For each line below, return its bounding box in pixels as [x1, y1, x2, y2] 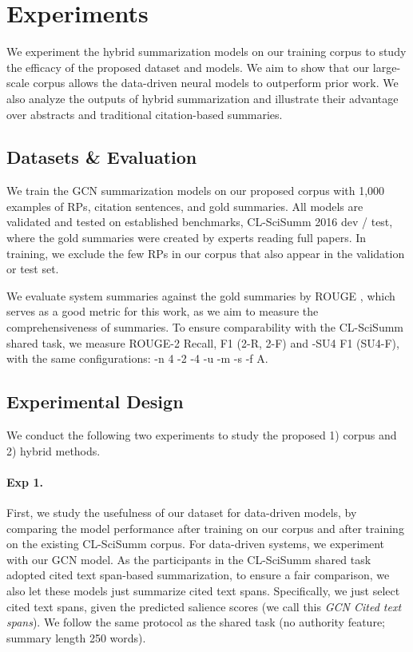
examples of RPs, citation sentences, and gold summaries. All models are [6, 197, 363, 214]
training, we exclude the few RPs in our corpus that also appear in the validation [6, 245, 405, 261]
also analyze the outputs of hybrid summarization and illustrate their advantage [6, 89, 399, 106]
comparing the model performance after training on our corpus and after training [6, 519, 404, 536]
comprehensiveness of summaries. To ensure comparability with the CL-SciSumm [6, 319, 403, 336]
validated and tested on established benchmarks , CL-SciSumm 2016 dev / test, [6, 213, 393, 230]
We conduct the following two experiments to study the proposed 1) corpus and [6, 427, 397, 443]
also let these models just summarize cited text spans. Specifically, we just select [6, 582, 400, 598]
